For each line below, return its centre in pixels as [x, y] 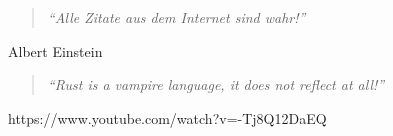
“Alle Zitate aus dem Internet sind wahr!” [176, 17]
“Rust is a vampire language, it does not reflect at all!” [216, 84]
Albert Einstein [55, 50]
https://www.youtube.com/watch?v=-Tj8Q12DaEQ [167, 117]
